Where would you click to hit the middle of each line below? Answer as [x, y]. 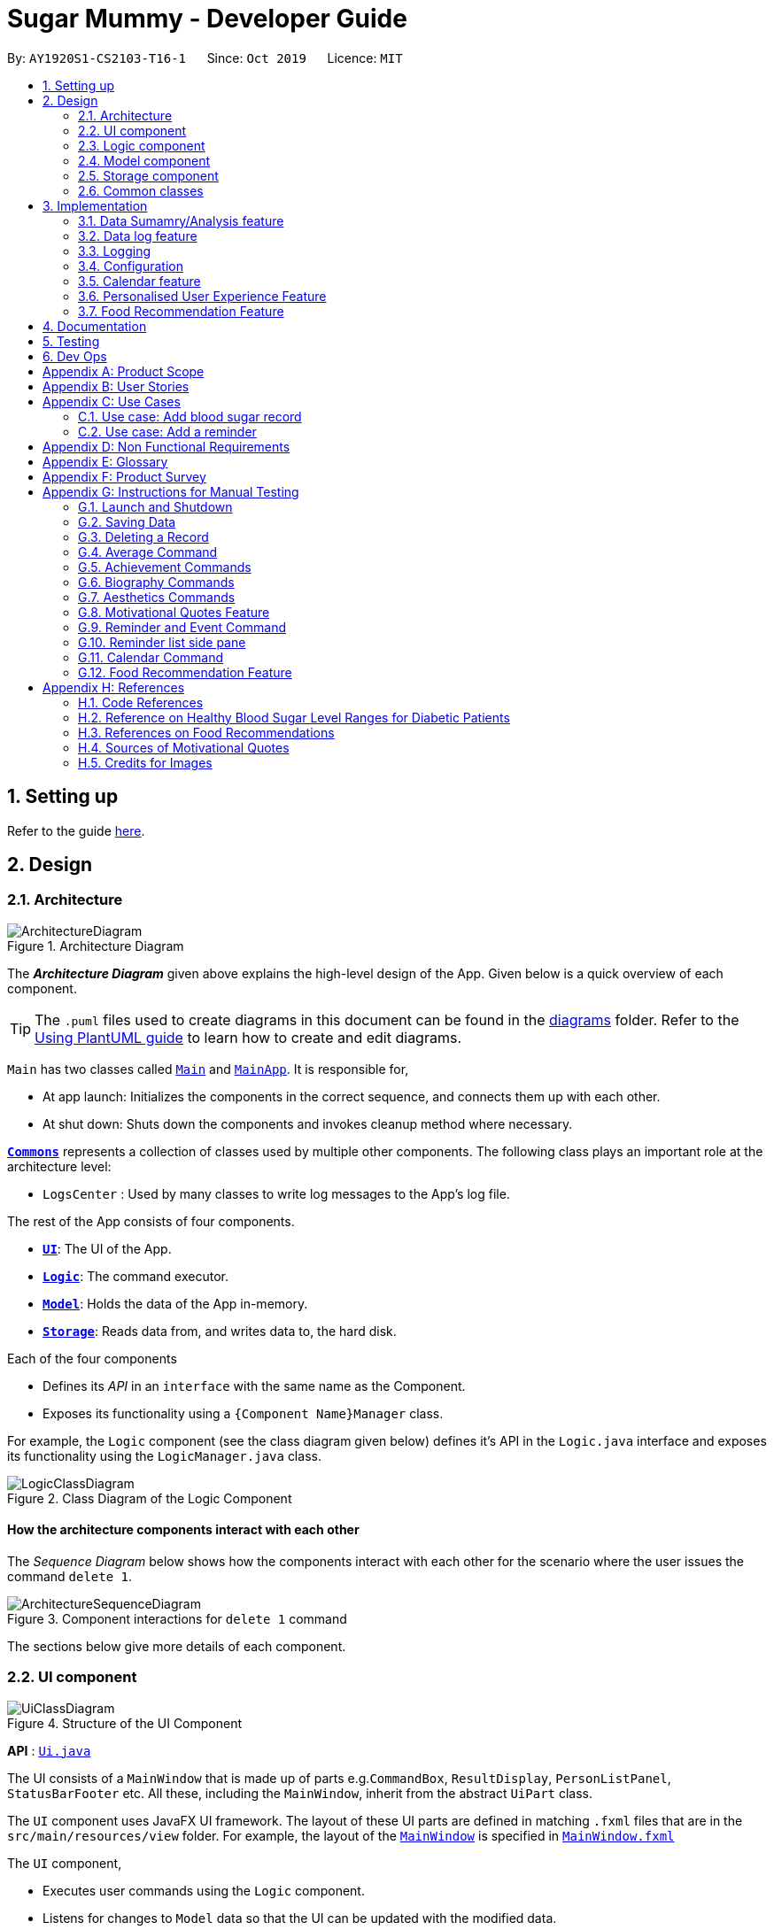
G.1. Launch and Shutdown [155, 506]
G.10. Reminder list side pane [162, 642]
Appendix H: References [114, 687]
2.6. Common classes [141, 190]
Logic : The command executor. [135, 1276]
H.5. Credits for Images [145, 762]
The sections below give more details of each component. [177, 1647]
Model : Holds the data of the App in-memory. [175, 1303]
